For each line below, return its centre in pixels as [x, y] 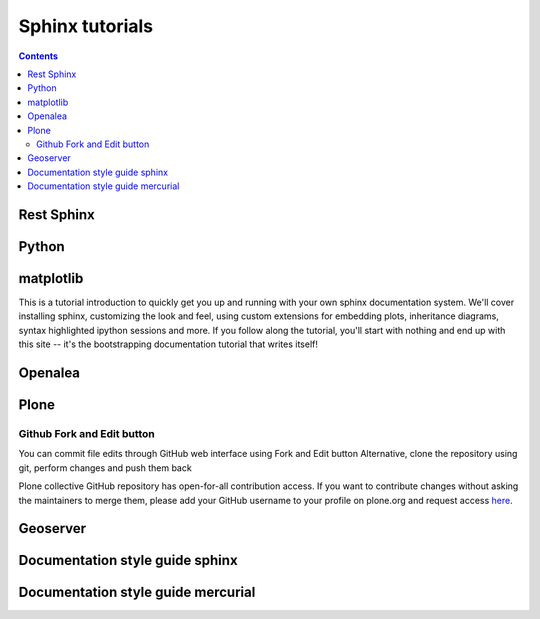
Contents [38, 56]
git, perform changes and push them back [105, 467]
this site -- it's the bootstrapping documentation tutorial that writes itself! [168, 344]
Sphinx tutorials [86, 26]
